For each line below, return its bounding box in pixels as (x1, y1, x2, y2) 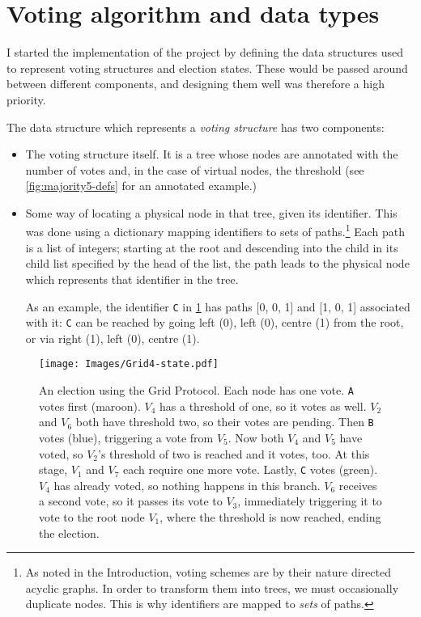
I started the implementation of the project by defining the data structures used (6, 44, 404, 61)
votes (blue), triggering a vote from (39, 429, 214, 446)
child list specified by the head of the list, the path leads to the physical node (25, 255, 410, 272)
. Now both (228, 429, 284, 446)
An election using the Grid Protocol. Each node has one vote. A (39, 382, 355, 399)
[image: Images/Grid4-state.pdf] (39, 358, 219, 370)
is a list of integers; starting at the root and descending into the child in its (25, 239, 398, 256)
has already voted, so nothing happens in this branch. (53, 476, 321, 493)
